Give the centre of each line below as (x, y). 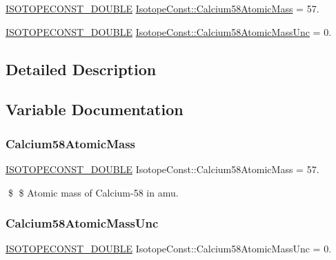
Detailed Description (81, 69)
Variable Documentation (95, 109)
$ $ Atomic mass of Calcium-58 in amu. (93, 192)
